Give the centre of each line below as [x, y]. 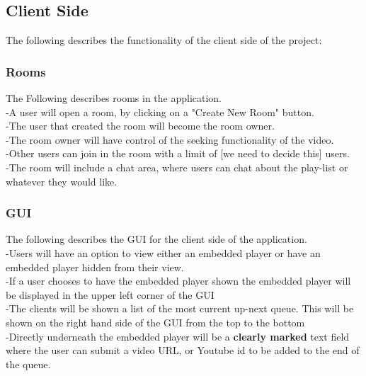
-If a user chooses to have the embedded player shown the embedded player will [178, 281]
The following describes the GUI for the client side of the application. [156, 239]
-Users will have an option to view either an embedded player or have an [163, 252]
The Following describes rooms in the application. [114, 98]
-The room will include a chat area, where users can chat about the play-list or [177, 167]
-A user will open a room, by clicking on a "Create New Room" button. [160, 112]
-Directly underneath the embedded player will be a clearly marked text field [178, 336]
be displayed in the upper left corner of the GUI [110, 294]
